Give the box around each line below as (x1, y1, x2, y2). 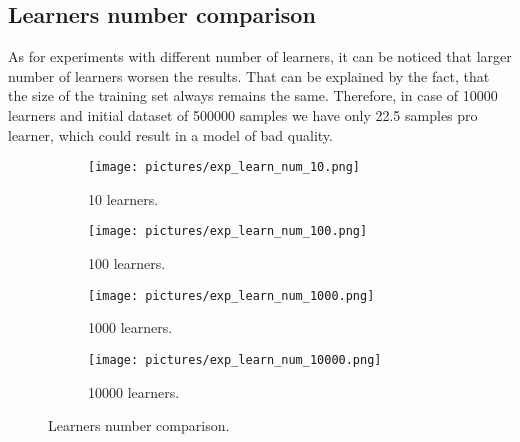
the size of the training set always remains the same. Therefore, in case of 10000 (8, 85, 498, 106)
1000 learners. (88, 317, 173, 338)
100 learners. (88, 253, 166, 274)
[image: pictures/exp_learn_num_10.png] (88, 160, 361, 175)
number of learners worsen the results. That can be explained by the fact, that (8, 65, 490, 86)
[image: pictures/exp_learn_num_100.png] (88, 224, 368, 239)
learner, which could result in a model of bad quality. (8, 124, 333, 145)
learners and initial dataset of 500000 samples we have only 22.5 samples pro (8, 104, 478, 125)
